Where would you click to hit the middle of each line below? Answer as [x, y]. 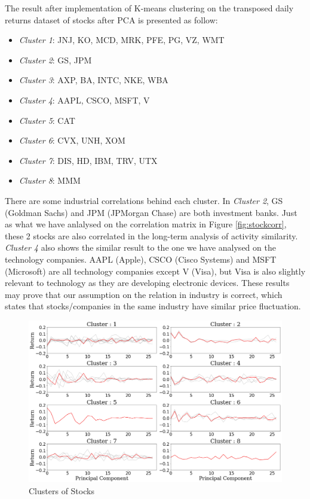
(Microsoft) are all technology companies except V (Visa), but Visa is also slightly [155, 271]
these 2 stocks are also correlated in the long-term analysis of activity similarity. [151, 235]
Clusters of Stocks [62, 490]
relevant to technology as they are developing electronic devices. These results [147, 283]
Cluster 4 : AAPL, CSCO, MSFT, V [84, 100]
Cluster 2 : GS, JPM [55, 60]
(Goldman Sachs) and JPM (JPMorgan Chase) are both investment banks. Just [151, 212]
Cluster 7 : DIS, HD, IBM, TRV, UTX [88, 160]
